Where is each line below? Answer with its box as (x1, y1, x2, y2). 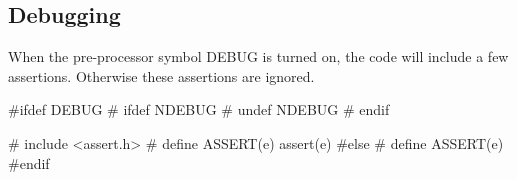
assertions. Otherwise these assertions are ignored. (8, 65, 315, 86)
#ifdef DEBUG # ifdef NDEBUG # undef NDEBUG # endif (8, 99, 390, 120)
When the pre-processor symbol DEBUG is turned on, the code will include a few (8, 46, 509, 67)
